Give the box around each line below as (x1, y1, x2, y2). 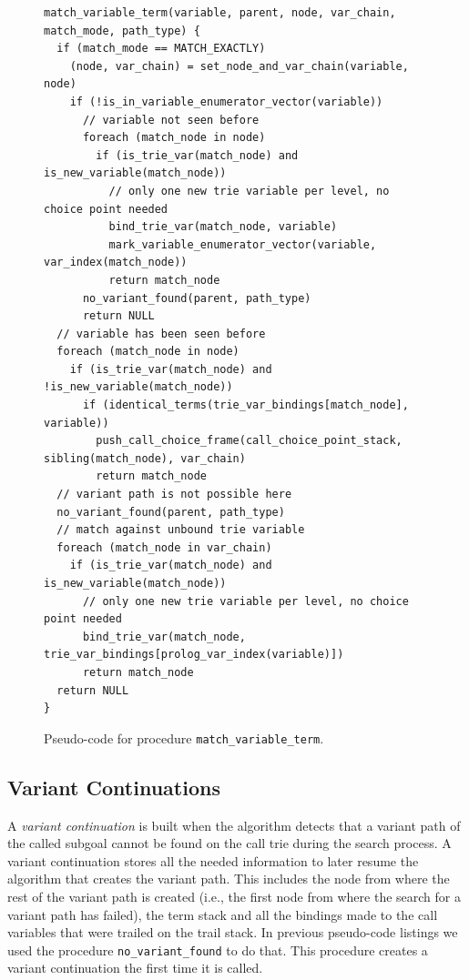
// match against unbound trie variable (56, 523, 305, 537)
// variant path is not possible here (56, 488, 292, 501)
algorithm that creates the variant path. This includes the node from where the (7, 869, 450, 888)
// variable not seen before (82, 113, 260, 126)
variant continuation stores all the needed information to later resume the (7, 851, 419, 870)
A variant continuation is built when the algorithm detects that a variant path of (7, 815, 461, 834)
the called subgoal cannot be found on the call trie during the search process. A (7, 834, 452, 853)
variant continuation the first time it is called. (7, 958, 263, 977)
